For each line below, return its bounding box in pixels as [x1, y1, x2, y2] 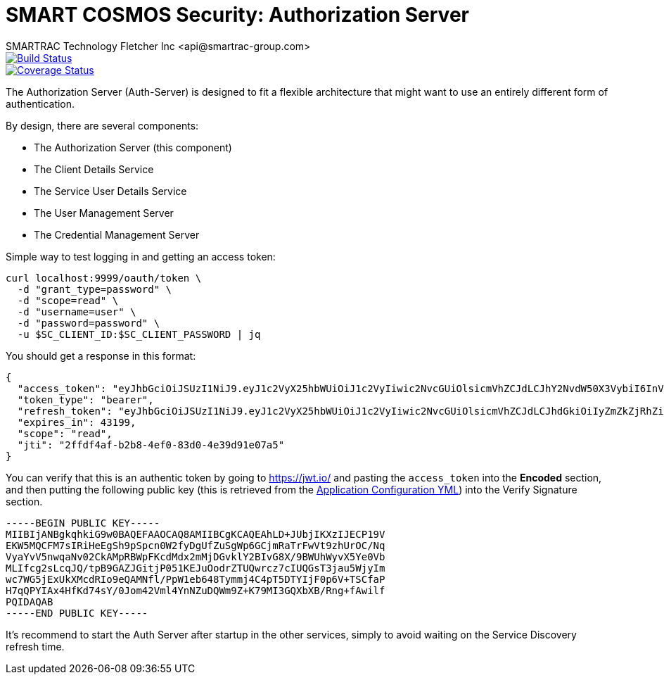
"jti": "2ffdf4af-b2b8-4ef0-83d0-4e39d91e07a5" [17, 439, 285, 451]
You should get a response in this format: [6, 349, 196, 362]
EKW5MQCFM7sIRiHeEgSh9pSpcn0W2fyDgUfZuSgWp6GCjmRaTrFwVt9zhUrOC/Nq [6, 539, 385, 551]
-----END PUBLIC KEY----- [6, 607, 148, 619]
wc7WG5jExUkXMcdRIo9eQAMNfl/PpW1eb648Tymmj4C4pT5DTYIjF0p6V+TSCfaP [6, 573, 385, 585]
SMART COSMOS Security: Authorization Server [6, 3, 469, 27]
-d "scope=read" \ [17, 294, 119, 306]
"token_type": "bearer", [17, 393, 154, 405]
